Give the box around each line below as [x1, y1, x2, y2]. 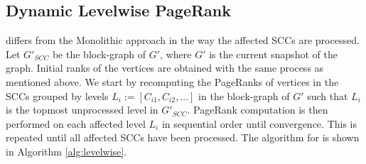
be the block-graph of [52, 46, 146, 61]
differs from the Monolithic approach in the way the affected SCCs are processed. [6, 33, 360, 48]
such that [307, 88, 348, 103]
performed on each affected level [6, 116, 146, 131]
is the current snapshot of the [209, 46, 338, 61]
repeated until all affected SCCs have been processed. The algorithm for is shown [6, 130, 360, 145]
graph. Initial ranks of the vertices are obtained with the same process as [6, 60, 324, 75]
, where [160, 46, 192, 61]
